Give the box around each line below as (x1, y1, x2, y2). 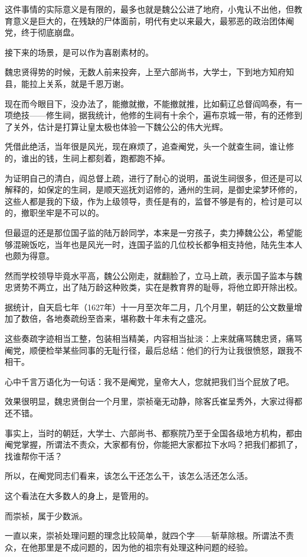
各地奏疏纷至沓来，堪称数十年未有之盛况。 (45, 312, 211, 325)
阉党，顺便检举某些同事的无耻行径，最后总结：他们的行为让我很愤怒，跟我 (5, 344, 294, 356)
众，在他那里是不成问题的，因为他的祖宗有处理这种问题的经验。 (5, 540, 253, 553)
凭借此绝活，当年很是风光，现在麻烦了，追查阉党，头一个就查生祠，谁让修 (5, 140, 294, 153)
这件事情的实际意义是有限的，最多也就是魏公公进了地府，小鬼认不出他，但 (5, 3, 294, 15)
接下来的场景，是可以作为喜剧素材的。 (5, 46, 153, 58)
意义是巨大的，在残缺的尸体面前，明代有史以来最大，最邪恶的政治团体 (12, 14, 286, 27)
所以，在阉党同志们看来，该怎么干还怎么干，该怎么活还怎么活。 (5, 469, 253, 482)
